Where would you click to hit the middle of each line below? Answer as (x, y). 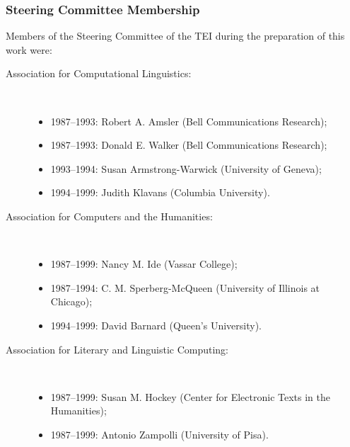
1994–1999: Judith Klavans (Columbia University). (160, 192)
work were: (29, 49)
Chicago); (71, 301)
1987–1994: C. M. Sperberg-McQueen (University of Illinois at (185, 287)
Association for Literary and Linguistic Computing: (117, 349)
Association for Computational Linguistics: (99, 73)
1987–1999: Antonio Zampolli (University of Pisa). (159, 434)
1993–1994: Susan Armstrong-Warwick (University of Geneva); (186, 168)
